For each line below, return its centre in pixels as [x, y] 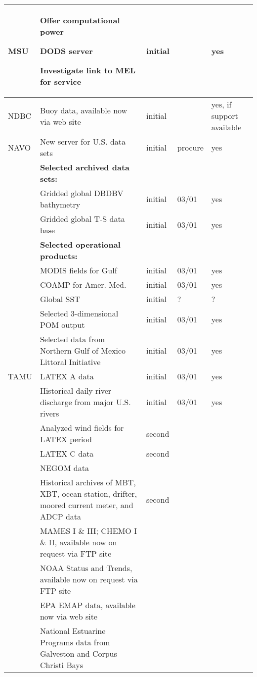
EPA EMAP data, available [87, 605]
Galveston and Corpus [78, 653]
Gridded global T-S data [82, 219]
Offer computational [80, 20]
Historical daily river [76, 391]
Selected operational [80, 244]
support [225, 116]
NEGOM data [64, 468]
